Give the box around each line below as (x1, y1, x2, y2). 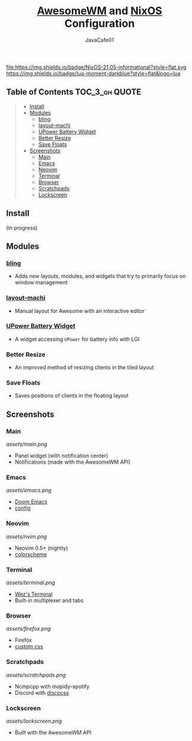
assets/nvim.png (6, 533, 47, 540)
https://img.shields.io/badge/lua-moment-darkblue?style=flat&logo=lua (6, 69, 181, 77)
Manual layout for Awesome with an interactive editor (14, 307, 145, 314)
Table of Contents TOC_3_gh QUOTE (6, 87, 142, 97)
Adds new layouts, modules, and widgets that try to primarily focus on (14, 273, 186, 280)
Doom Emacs (14, 498, 47, 505)
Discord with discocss (14, 689, 69, 696)
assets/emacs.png (6, 487, 52, 494)
